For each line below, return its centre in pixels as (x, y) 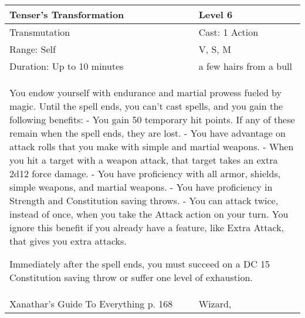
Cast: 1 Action (228, 32)
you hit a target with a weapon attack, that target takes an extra (144, 160)
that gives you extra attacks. (68, 241)
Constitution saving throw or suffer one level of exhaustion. (131, 277)
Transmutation (40, 32)
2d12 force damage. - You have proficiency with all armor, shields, (145, 173)
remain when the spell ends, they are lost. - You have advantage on (148, 133)
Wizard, (215, 304)
